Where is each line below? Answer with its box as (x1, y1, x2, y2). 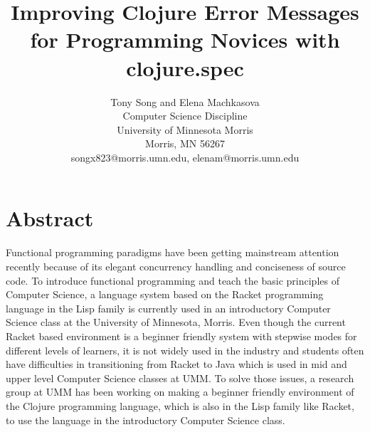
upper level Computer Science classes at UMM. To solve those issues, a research (6, 370, 354, 385)
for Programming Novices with (30, 25, 340, 54)
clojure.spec (126, 53, 244, 82)
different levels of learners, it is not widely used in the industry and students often (6, 342, 364, 357)
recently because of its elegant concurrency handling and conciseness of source (6, 259, 346, 273)
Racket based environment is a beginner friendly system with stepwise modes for (6, 328, 357, 343)
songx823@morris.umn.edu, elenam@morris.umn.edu (70, 149, 300, 164)
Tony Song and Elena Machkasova (110, 94, 260, 109)
